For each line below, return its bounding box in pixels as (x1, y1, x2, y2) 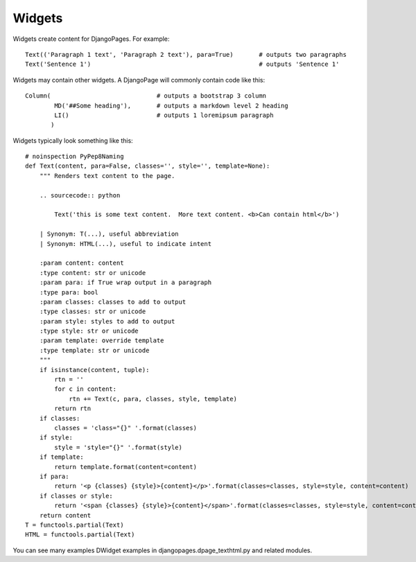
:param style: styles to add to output (39, 317, 175, 325)
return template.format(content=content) (54, 463, 198, 471)
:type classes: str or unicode (39, 308, 146, 315)
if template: (39, 453, 84, 461)
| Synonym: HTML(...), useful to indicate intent (39, 240, 211, 247)
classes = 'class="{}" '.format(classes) (54, 424, 198, 432)
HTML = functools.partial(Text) (25, 531, 135, 538)
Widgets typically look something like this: (12, 136, 133, 145)
